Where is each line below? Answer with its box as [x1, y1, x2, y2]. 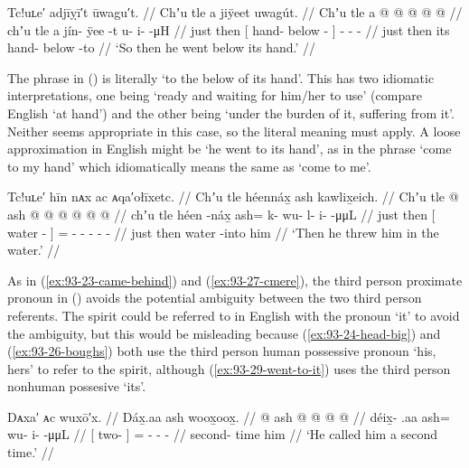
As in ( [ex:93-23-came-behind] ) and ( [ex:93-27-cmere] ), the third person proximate [7, 270, 463, 289]
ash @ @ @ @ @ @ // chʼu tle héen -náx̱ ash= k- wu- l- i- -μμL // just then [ [7, 204, 436, 223]
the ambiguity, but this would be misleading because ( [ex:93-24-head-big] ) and [7, 323, 441, 342]
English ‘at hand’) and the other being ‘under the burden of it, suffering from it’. [7, 103, 455, 122]
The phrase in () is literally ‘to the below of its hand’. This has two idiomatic [7, 68, 435, 87]
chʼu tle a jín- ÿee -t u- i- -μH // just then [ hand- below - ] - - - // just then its [7, 20, 450, 39]
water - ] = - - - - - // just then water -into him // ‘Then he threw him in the [7, 222, 439, 241]
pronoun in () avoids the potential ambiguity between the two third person [7, 288, 422, 307]
